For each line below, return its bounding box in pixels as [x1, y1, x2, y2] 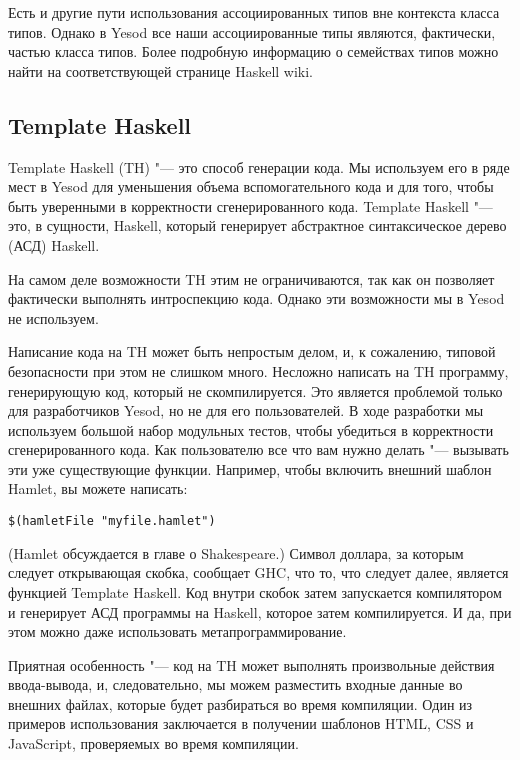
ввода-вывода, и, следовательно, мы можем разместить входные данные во [8, 674, 463, 695]
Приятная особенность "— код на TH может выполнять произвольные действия [8, 654, 495, 675]
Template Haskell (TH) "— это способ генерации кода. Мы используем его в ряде [8, 156, 510, 177]
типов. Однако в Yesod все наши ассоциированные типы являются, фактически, [8, 21, 496, 42]
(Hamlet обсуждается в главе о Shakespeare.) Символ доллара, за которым [8, 542, 464, 563]
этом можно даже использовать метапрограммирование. [8, 621, 347, 642]
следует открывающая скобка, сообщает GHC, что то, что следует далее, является [8, 562, 509, 583]
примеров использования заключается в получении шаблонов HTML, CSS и [8, 713, 474, 734]
